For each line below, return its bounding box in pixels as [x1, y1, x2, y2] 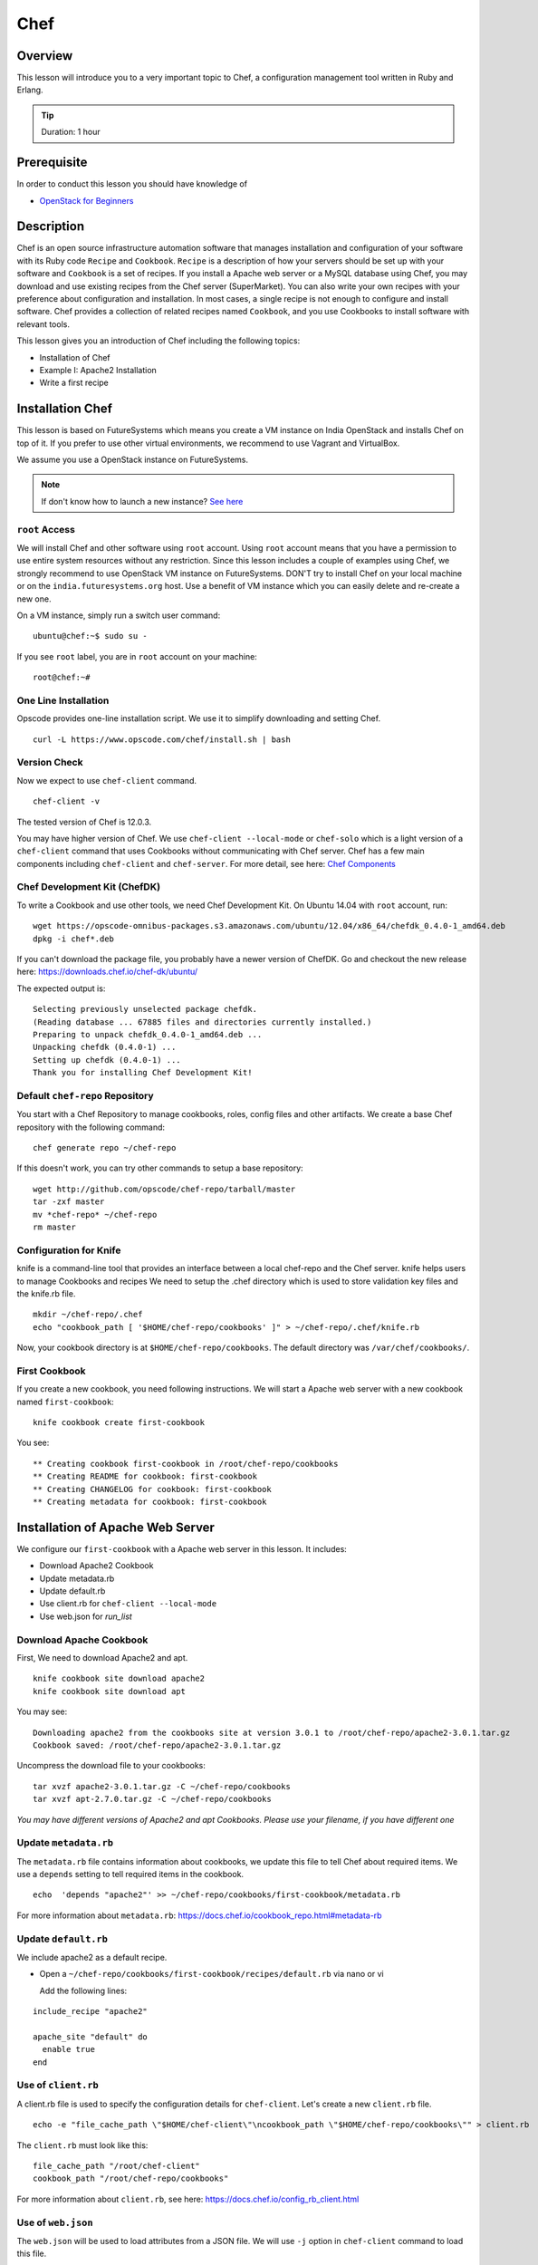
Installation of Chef [39, 352, 110, 362]
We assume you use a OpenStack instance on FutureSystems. [16, 454, 249, 466]
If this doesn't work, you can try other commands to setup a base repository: [16, 1162, 303, 1173]
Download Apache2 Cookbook [39, 1560, 154, 1571]
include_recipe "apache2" [33, 2007, 149, 2017]
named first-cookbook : [16, 1396, 115, 1407]
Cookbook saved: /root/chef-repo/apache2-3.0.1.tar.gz [33, 1740, 282, 1750]
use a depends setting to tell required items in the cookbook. [16, 1869, 245, 1880]
